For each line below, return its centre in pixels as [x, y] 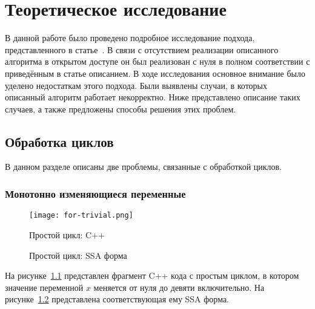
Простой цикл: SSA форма [78, 255]
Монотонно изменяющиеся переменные [95, 194]
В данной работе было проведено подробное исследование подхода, [130, 38]
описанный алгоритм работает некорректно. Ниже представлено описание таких [153, 97]
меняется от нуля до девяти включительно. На [179, 287]
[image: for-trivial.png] [81, 216]
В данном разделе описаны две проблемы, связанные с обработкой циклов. [144, 167]
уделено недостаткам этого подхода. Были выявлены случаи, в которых [136, 85]
